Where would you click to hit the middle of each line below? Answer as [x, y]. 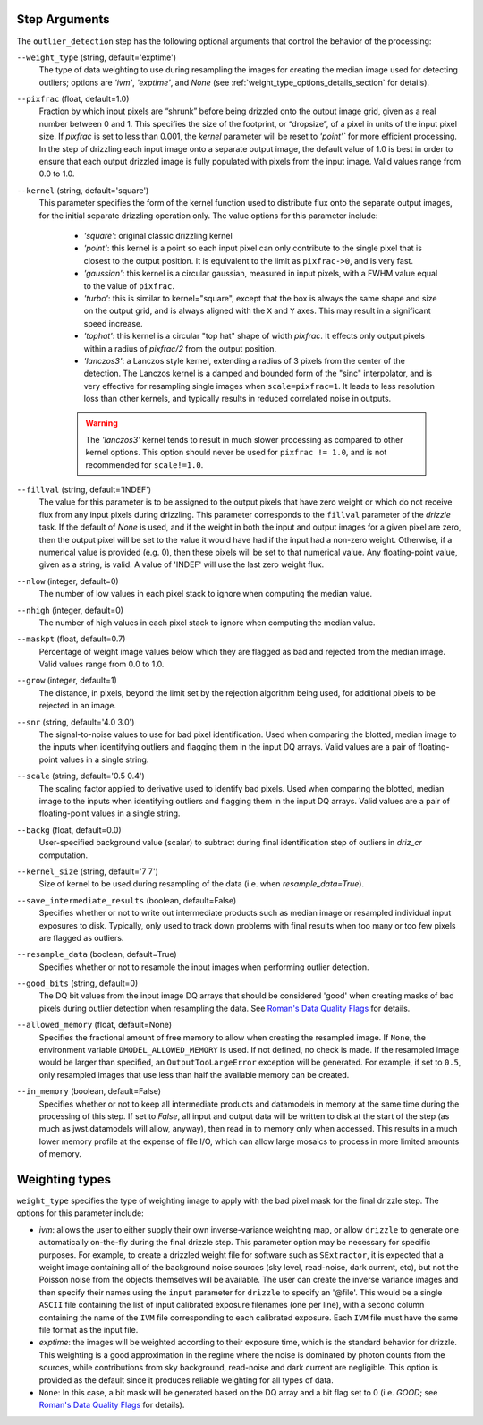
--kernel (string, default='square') [83, 190]
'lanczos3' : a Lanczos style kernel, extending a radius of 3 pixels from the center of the [245, 360]
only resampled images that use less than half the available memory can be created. [194, 1074]
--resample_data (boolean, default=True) [97, 954]
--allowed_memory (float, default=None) [94, 1025]
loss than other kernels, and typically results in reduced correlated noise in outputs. [237, 399]
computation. [64, 855]
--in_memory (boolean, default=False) [89, 1091]
